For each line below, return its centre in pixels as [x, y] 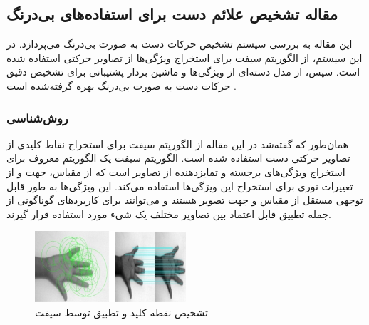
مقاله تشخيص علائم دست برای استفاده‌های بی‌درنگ [172, 14]
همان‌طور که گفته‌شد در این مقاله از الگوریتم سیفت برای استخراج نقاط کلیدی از [177, 144]
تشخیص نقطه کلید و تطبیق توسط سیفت [121, 312]
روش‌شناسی [37, 117]
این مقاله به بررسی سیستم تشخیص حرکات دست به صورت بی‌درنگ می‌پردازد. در [180, 44]
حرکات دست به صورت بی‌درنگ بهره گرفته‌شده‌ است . [121, 85]
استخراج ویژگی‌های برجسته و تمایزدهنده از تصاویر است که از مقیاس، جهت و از [176, 171]
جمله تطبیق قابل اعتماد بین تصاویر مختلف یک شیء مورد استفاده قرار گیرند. [169, 213]
